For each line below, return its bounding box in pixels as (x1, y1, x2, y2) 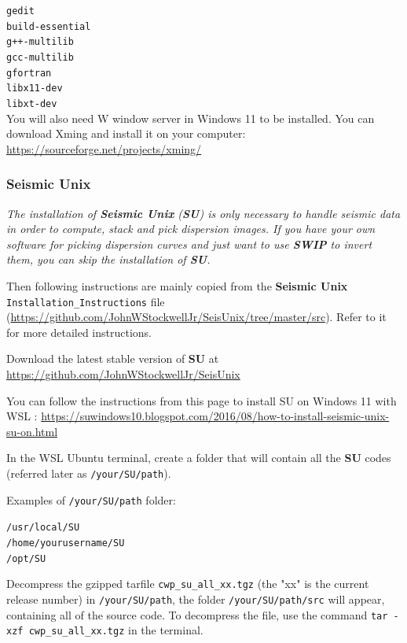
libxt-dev (6, 98, 57, 109)
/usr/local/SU (6, 522, 80, 534)
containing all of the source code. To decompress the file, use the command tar (6, 606, 388, 623)
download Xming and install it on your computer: (6, 125, 246, 142)
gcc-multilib (6, 51, 74, 63)
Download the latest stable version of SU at (6, 350, 219, 367)
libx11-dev (6, 83, 63, 94)
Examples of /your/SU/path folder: (6, 491, 176, 508)
